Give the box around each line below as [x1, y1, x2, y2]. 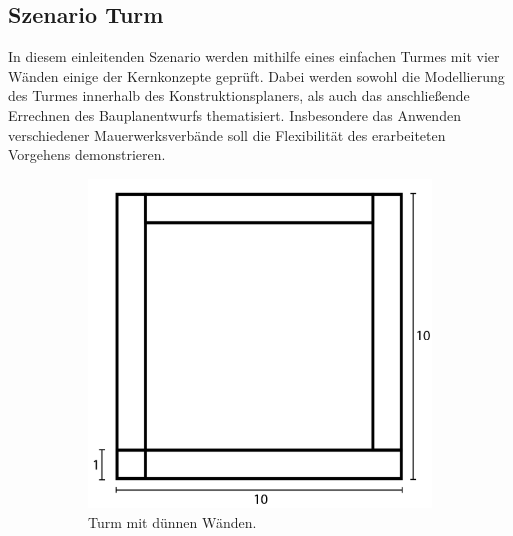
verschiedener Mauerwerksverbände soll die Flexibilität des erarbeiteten [8, 124, 446, 145]
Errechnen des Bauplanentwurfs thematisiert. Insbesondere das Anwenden [8, 104, 461, 125]
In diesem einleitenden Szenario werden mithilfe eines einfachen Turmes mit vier [8, 46, 500, 67]
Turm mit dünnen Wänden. [88, 511, 257, 532]
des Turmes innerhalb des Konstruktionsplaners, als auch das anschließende [8, 85, 470, 106]
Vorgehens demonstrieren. [8, 144, 166, 165]
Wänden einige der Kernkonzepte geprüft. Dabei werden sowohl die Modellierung [8, 65, 505, 86]
